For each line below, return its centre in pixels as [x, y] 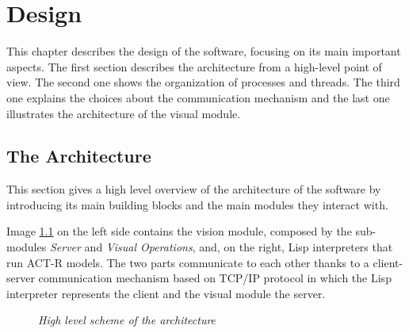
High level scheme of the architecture [127, 320]
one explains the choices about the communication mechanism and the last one [198, 97]
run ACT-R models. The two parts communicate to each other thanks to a [188, 262]
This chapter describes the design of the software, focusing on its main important [204, 51]
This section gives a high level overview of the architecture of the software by [194, 189]
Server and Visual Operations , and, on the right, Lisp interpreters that [221, 247]
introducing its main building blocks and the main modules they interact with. [197, 204]
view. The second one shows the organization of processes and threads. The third [203, 82]
